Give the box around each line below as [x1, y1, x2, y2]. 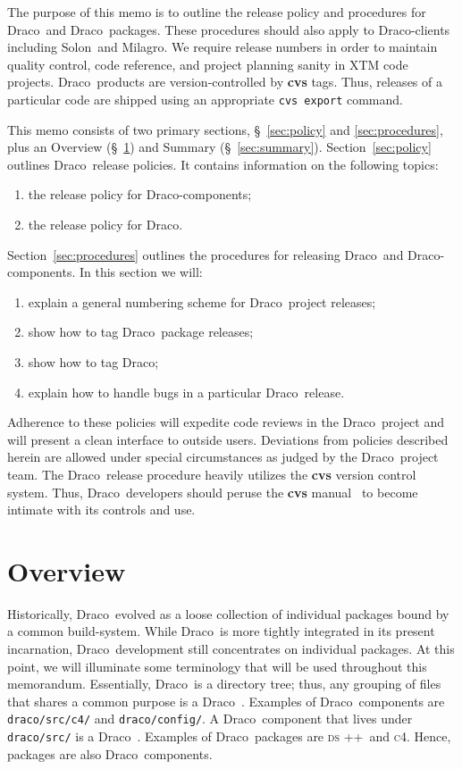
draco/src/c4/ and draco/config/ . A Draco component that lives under [7, 709, 413, 728]
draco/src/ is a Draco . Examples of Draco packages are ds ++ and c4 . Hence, [7, 727, 451, 746]
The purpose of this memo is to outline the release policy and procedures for [7, 3, 426, 21]
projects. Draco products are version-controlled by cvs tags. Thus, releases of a [7, 72, 442, 91]
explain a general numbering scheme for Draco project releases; [28, 292, 376, 311]
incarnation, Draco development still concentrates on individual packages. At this [7, 639, 455, 658]
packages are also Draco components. [7, 744, 213, 763]
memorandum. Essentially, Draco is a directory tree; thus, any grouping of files [7, 674, 441, 693]
